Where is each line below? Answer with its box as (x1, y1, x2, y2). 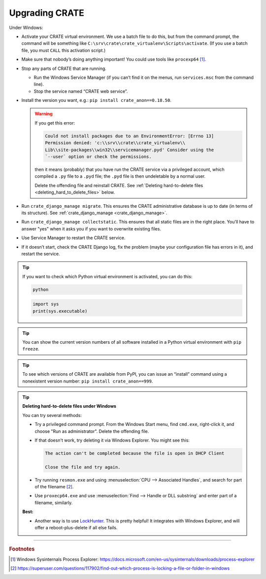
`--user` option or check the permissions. (45, 154, 152, 160)
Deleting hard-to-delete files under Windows (22, 403, 117, 409)
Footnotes (9, 546, 35, 552)
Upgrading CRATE (9, 7, 85, 18)
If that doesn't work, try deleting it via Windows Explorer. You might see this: (34, 437, 190, 443)
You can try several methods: (22, 412, 82, 418)
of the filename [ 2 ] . (34, 484, 74, 490)
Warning (34, 111, 53, 117)
